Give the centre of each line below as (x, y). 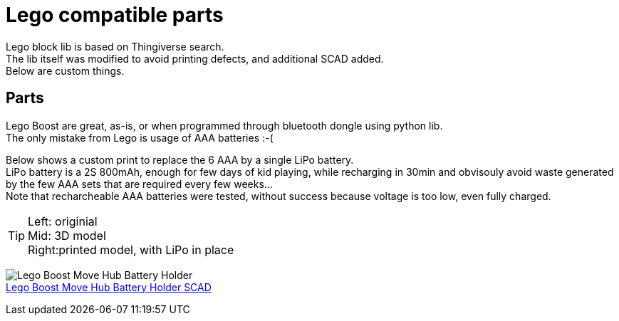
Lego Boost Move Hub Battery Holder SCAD (109, 287)
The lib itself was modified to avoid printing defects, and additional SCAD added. (195, 58)
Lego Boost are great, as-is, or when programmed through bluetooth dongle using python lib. (224, 125)
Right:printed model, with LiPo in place (131, 249)
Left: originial (63, 221)
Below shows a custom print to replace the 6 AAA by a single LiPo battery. (180, 159)
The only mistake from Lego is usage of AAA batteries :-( (140, 137)
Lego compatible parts (115, 15)
